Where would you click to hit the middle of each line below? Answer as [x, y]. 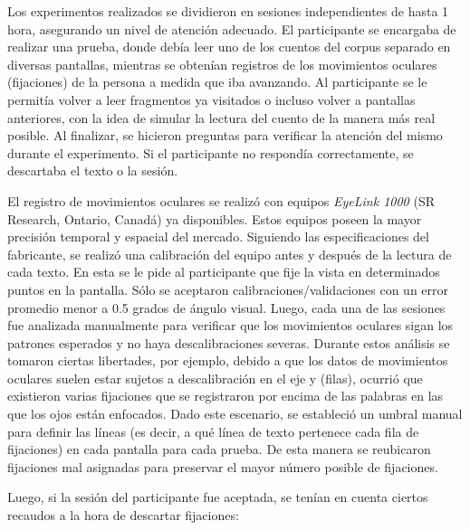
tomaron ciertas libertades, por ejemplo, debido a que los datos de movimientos [228, 360]
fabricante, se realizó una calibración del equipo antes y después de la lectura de [230, 254]
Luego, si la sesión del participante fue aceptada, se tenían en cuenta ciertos [218, 497]
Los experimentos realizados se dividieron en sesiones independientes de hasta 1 [228, 11]
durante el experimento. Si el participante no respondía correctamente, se [211, 152]
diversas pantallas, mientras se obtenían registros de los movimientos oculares [222, 64]
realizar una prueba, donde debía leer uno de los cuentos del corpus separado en [229, 47]
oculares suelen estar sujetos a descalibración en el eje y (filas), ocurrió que [215, 378]
